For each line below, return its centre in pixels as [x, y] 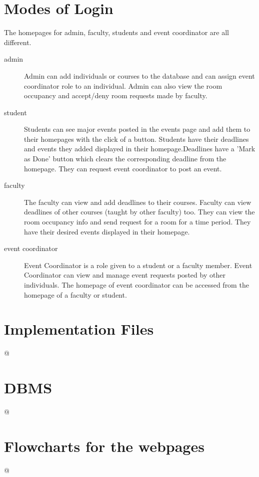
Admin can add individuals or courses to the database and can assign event [139, 75]
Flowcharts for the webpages [104, 446]
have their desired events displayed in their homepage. [107, 231]
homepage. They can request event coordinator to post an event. [123, 168]
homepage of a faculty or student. [75, 294]
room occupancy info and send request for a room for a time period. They [137, 222]
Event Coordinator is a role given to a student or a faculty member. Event [138, 265]
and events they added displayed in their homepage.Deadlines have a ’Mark [140, 149]
